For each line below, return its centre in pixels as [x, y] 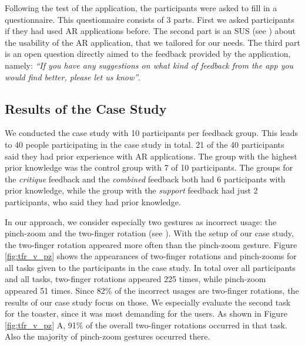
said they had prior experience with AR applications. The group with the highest [151, 156]
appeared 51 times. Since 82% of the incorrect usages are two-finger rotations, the [152, 291]
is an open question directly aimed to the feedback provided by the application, [148, 54]
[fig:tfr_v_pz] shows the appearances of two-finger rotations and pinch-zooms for [151, 256]
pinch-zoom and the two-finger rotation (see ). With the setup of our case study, [149, 233]
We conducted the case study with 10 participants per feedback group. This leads [152, 133]
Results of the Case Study [86, 108]
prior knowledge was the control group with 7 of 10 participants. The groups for [149, 167]
